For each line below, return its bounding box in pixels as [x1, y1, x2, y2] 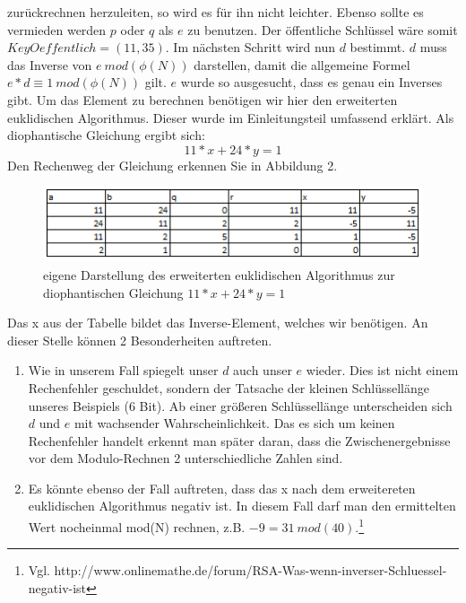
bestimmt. [349, 38, 406, 57]
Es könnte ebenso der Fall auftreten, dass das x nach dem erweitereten [28, 478, 416, 497]
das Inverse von [7, 55, 92, 74]
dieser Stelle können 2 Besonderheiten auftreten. [7, 330, 272, 349]
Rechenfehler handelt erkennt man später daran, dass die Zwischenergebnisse [28, 431, 451, 450]
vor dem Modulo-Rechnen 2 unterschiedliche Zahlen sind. [28, 449, 343, 468]
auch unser [233, 361, 292, 380]
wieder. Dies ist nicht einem [306, 361, 459, 380]
